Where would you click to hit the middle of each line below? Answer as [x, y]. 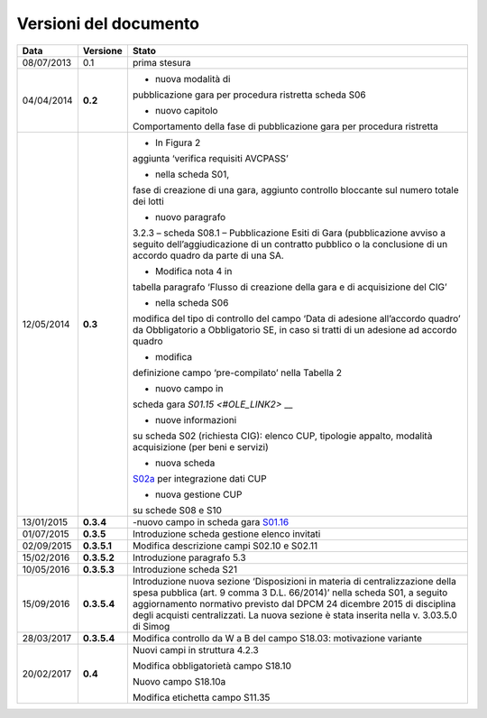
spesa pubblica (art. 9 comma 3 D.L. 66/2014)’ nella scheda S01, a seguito [290, 593]
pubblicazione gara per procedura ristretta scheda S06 [249, 95]
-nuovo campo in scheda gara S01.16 [211, 521]
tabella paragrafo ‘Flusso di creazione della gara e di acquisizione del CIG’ [289, 287]
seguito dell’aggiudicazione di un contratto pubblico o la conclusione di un [290, 244]
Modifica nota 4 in [193, 271]
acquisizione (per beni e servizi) [201, 446]
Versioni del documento [108, 23]
